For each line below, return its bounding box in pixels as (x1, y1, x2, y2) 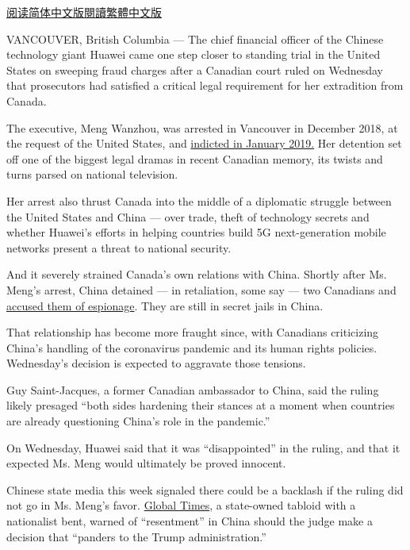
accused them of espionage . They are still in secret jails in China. (6, 297, 324, 313)
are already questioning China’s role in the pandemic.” (6, 413, 270, 429)
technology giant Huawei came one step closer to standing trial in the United (6, 46, 381, 63)
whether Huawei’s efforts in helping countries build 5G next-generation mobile (6, 224, 386, 240)
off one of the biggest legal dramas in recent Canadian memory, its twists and (6, 150, 383, 167)
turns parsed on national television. (6, 166, 178, 183)
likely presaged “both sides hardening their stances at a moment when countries (6, 397, 395, 413)
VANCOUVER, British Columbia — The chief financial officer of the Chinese (6, 30, 384, 47)
